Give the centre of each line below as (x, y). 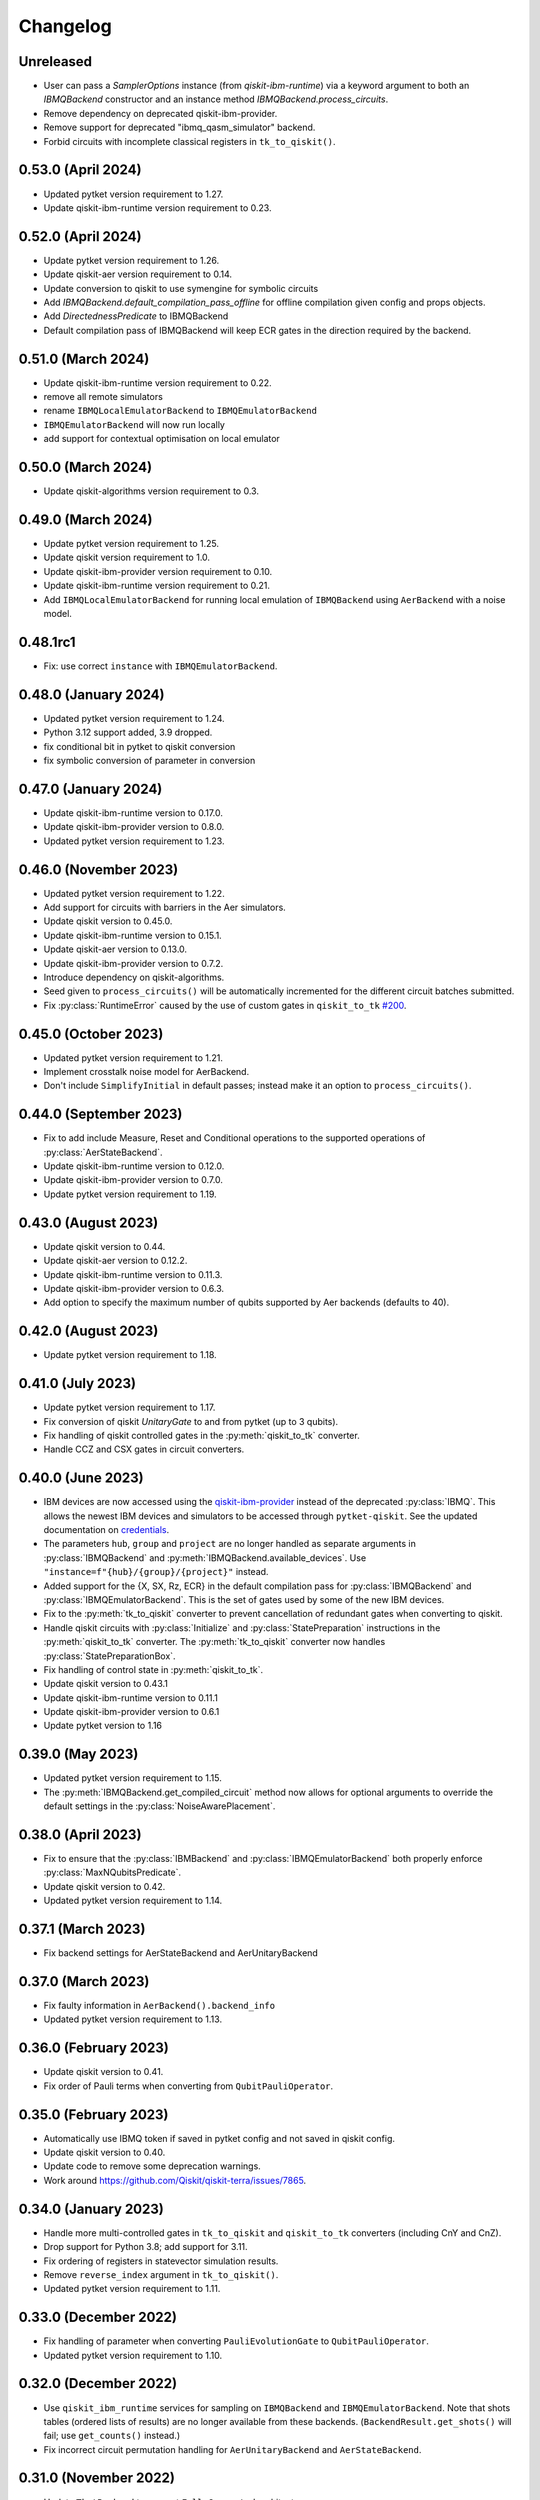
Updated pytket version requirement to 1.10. (133, 2355)
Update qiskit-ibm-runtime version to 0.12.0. (134, 1166)
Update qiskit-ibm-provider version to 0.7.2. (133, 963)
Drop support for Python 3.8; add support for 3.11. (146, 2247)
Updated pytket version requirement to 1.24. (134, 718)
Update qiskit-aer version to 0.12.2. (115, 1261)
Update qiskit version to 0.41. (103, 2072)
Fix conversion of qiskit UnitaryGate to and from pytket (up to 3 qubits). (191, 1421)
